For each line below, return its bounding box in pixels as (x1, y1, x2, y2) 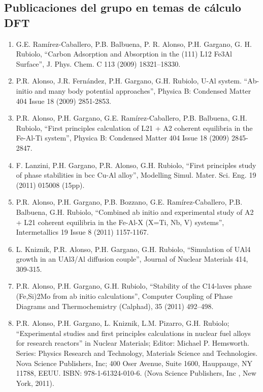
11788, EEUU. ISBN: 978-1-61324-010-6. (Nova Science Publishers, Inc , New (16, 368, 256, 378)
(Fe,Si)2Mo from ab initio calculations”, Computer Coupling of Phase (16, 291, 233, 301)
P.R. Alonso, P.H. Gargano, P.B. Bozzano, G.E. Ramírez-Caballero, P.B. (16, 197, 243, 207)
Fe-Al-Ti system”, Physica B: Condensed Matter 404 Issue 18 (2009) (16, 132, 229, 143)
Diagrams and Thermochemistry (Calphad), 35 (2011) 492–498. (16, 300, 214, 311)
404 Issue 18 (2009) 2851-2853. (16, 95, 111, 106)
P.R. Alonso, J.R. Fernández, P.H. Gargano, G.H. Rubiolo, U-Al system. (16, 75, 242, 86)
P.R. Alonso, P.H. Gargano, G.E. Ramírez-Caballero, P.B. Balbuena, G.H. (16, 113, 247, 123)
